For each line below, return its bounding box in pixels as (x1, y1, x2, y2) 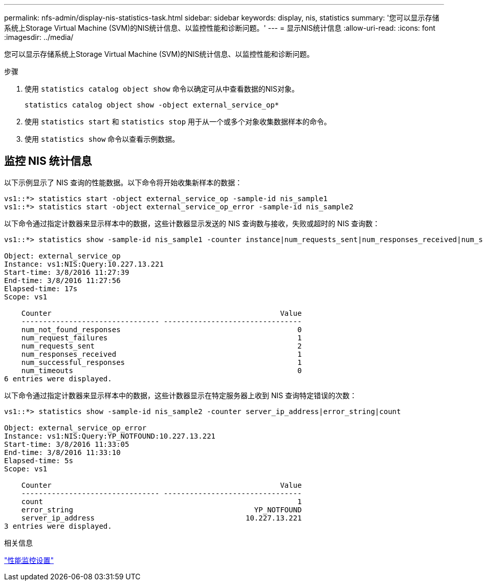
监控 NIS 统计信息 (4, 155, 92, 168)
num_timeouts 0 (21, 366, 302, 375)
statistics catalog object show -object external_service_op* (25, 101, 279, 109)
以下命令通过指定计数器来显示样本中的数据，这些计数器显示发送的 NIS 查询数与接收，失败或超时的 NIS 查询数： (4, 219, 380, 228)
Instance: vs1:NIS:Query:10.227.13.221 (4, 259, 164, 268)
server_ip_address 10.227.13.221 (21, 513, 302, 522)
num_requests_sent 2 (21, 341, 302, 350)
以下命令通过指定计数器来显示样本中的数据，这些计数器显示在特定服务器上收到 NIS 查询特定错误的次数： (4, 391, 357, 400)
